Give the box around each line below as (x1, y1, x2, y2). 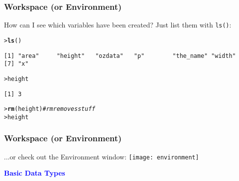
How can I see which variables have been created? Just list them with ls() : (4, 20, 232, 30)
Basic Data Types (4, 168, 65, 178)
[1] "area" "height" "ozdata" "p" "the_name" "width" (4, 52, 236, 59)
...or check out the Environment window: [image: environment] (4, 151, 199, 161)
